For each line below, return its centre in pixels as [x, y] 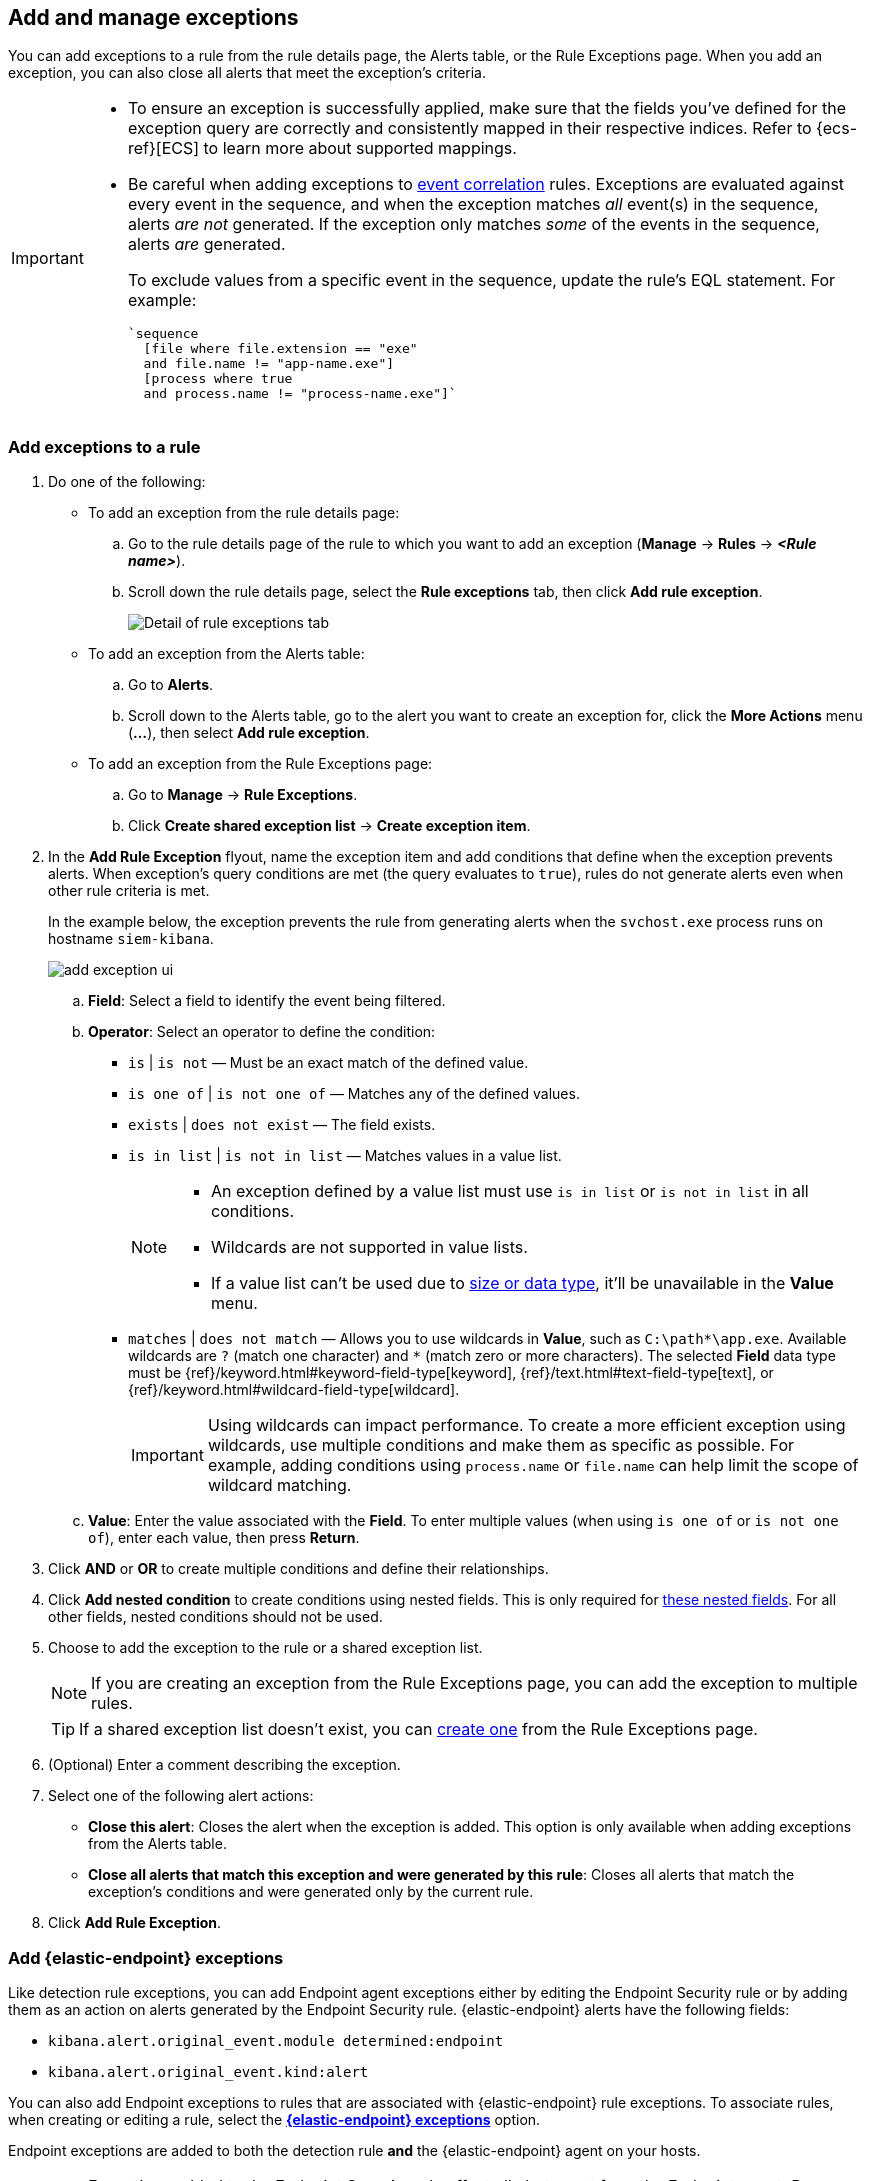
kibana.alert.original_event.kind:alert [208, 2071]
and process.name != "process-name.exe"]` [300, 394]
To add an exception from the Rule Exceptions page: [260, 764]
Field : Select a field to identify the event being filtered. [267, 1001]
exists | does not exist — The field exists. [282, 1125]
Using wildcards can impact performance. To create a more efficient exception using [526, 1425]
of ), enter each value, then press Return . [224, 1538]
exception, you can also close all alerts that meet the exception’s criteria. [247, 73]
